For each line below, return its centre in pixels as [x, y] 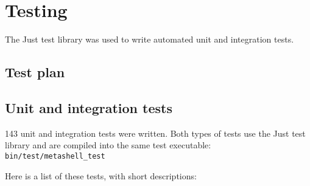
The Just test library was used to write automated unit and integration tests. [150, 39]
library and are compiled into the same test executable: [108, 145]
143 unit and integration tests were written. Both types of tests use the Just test [155, 133]
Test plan [35, 72]
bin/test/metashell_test [55, 156]
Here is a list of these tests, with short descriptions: [101, 175]
